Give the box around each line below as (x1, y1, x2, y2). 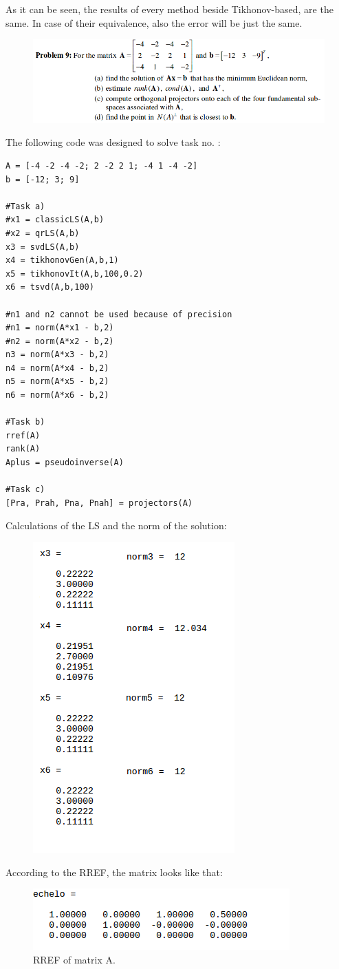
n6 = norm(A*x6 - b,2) (6, 390, 109, 401)
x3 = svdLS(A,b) (6, 242, 80, 252)
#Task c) (6, 484, 45, 495)
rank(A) (6, 444, 41, 454)
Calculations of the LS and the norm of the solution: (6, 518, 227, 533)
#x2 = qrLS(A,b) (6, 228, 80, 238)
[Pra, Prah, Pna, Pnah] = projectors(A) (6, 498, 193, 508)
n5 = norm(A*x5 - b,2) (6, 376, 109, 387)
